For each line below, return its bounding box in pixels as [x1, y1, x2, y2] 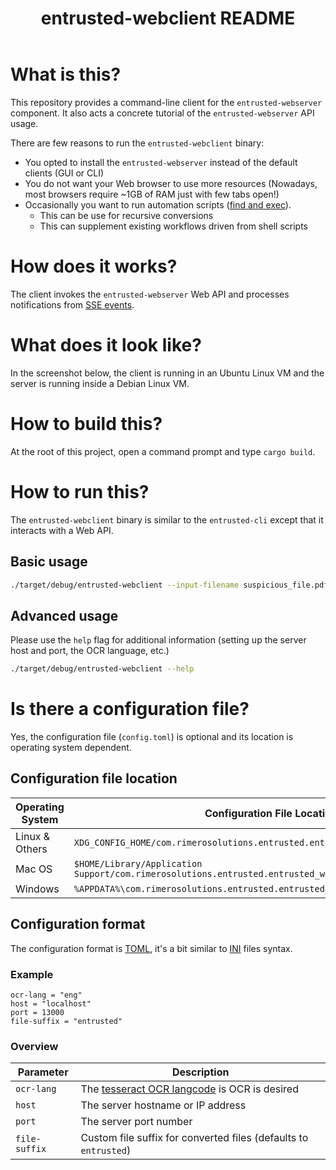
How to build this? [10, 413, 163, 435]
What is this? [10, 63, 122, 86]
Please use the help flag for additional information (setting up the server [10, 634, 307, 646]
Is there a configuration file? [10, 698, 250, 721]
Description [171, 1065, 230, 1079]
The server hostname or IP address [80, 1098, 247, 1112]
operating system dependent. [10, 742, 132, 753]
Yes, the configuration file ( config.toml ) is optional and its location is [10, 731, 294, 742]
